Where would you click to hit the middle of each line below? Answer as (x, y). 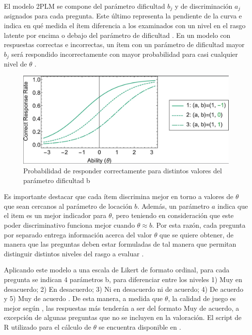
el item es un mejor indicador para (55, 215)
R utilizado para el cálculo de (47, 327)
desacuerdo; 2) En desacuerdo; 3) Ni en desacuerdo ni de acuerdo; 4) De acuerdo (124, 289)
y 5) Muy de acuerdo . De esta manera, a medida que (83, 298)
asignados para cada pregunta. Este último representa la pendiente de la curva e (123, 16)
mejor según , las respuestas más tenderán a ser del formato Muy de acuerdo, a (122, 308)
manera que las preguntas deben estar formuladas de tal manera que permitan (120, 244)
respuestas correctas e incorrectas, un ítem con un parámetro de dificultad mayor (124, 44)
